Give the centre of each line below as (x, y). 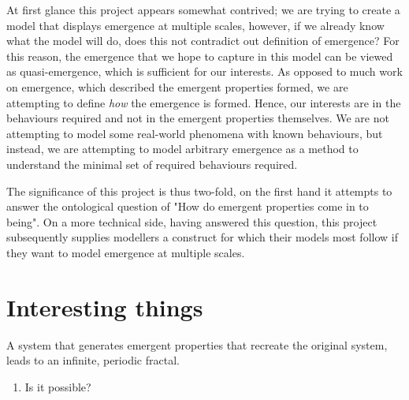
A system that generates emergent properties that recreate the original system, (197, 344)
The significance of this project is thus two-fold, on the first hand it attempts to (199, 191)
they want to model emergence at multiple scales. (126, 252)
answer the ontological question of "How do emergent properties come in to (188, 206)
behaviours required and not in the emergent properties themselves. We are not (198, 118)
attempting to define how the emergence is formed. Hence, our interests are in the (204, 102)
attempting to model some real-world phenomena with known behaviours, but (195, 133)
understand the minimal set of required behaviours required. (152, 164)
